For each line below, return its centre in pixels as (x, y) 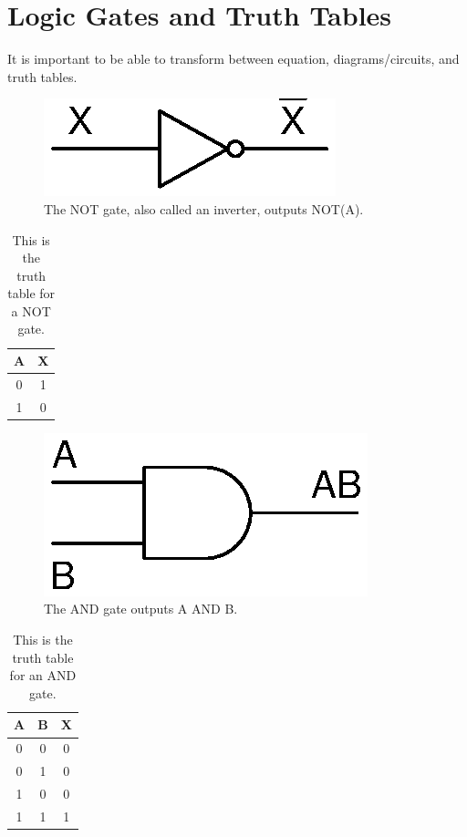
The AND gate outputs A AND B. (141, 609)
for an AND (43, 675)
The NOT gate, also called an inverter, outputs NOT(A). (204, 208)
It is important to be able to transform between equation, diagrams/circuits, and (233, 59)
